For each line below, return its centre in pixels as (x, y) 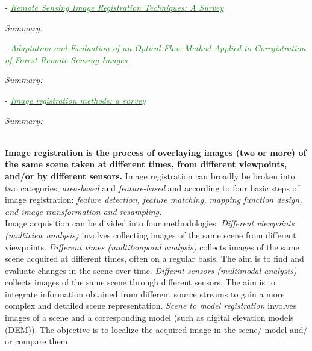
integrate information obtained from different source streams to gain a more (145, 294)
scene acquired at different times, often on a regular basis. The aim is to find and (154, 259)
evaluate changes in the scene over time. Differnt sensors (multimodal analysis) (151, 270)
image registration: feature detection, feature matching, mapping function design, (154, 200)
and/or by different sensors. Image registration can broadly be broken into (150, 175)
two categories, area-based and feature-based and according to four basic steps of (152, 188)
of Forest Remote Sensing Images (66, 59)
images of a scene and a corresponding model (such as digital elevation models (149, 318)
